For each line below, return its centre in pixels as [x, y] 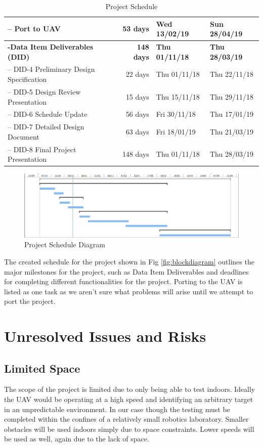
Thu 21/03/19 [232, 131]
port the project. [30, 301]
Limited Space [42, 368]
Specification [27, 79]
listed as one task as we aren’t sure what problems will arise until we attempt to [129, 291]
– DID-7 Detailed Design [46, 127]
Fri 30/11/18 [176, 114]
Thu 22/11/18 [232, 74]
